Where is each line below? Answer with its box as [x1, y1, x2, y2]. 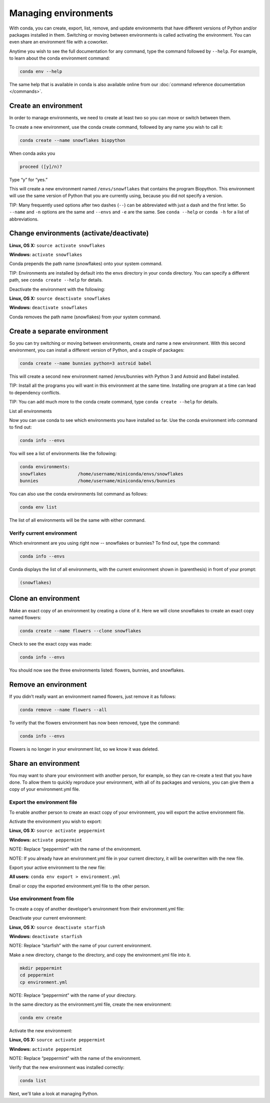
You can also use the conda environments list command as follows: [9, 491, 148, 497]
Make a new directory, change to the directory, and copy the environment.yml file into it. [9, 952, 191, 958]
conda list [19, 1078, 46, 1083]
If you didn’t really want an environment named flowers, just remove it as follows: [9, 693, 176, 699]
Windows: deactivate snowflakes [9, 305, 87, 311]
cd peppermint [19, 972, 54, 978]
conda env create [19, 1015, 62, 1020]
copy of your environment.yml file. [9, 786, 80, 792]
